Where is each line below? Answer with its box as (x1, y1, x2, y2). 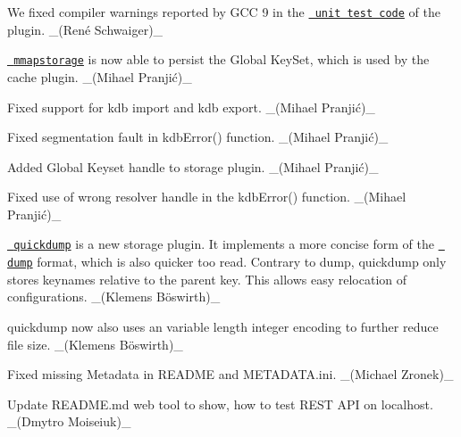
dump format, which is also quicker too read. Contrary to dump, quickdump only (7, 252, 447, 271)
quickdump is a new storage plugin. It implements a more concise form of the (13, 235, 434, 253)
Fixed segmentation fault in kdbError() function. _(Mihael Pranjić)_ (7, 128, 389, 146)
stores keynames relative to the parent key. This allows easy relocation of (7, 269, 407, 288)
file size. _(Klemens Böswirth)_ (7, 334, 183, 353)
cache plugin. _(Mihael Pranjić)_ (7, 67, 192, 86)
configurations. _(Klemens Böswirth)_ (7, 287, 221, 306)
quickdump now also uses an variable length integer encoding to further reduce (7, 317, 439, 335)
